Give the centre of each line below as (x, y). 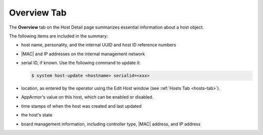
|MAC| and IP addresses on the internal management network (83, 54)
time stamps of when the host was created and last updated (81, 106)
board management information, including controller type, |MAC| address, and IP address (111, 124)
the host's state (37, 115)
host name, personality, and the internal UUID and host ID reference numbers (99, 45)
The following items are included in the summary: (58, 36)
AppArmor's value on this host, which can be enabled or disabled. (87, 97)
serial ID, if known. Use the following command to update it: (81, 63)
